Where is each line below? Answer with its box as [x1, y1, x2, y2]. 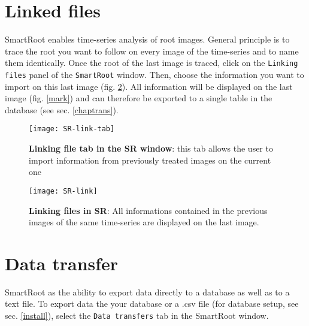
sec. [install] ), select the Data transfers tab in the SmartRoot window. [5, 309, 269, 321]
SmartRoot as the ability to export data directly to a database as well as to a [5, 285, 290, 298]
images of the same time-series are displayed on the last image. [29, 216, 259, 228]
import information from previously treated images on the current [29, 153, 271, 166]
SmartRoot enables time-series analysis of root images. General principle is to [5, 33, 290, 46]
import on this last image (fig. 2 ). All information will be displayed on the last [5, 80, 293, 92]
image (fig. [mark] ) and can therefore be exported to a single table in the [5, 92, 272, 104]
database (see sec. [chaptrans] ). [5, 103, 119, 116]
